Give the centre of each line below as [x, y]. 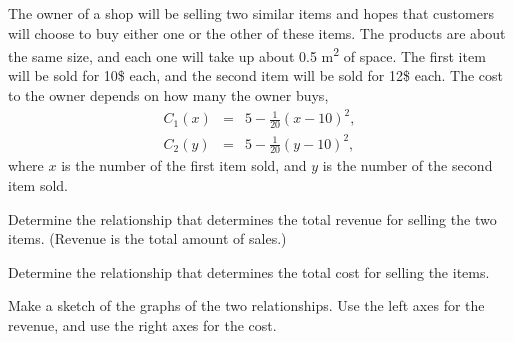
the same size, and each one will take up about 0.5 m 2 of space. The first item [247, 54]
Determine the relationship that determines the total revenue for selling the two [252, 218]
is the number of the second [407, 165]
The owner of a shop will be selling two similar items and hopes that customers [251, 13]
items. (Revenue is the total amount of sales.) [147, 238]
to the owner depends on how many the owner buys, [168, 95]
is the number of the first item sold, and [184, 165]
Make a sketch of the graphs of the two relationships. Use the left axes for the [246, 305]
